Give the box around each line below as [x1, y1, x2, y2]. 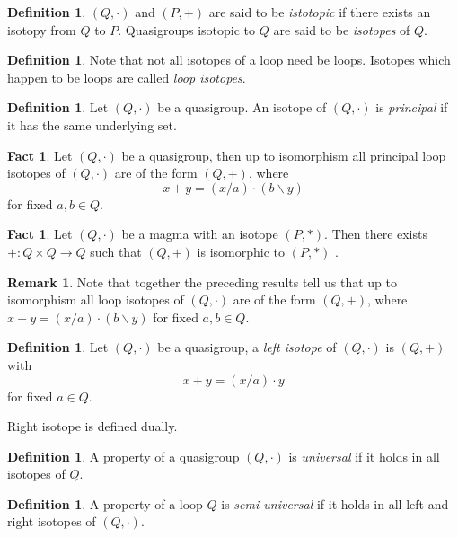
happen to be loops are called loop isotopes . [7, 67, 246, 86]
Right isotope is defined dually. [7, 417, 178, 436]
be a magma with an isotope [121, 224, 278, 243]
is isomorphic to [197, 242, 286, 260]
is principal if [375, 98, 448, 117]
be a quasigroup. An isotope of [157, 98, 327, 117]
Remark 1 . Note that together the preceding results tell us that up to [7, 272, 397, 291]
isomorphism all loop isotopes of [7, 290, 184, 309]
